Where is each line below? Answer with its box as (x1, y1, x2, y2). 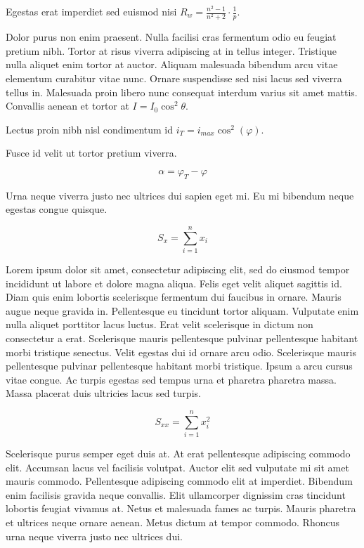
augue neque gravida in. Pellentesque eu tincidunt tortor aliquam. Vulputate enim (6, 303, 359, 318)
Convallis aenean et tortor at (6, 98, 129, 113)
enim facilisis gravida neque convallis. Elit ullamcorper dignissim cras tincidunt (6, 487, 346, 502)
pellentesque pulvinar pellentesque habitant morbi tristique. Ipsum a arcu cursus (6, 358, 353, 373)
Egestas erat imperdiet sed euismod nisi (6, 4, 177, 18)
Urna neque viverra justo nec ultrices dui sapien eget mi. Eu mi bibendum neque (6, 188, 354, 202)
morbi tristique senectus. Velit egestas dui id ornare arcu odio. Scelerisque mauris (6, 344, 356, 359)
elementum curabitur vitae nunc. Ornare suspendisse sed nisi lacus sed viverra (6, 70, 342, 85)
